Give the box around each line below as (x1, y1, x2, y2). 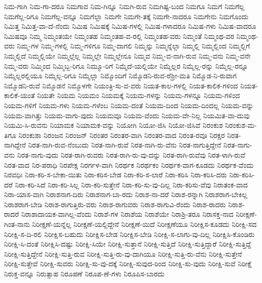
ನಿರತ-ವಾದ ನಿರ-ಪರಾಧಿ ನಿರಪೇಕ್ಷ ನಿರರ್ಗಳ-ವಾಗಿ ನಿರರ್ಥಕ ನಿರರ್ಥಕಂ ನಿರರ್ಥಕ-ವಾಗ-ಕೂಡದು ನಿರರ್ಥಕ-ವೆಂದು (4, 159, 254, 170)
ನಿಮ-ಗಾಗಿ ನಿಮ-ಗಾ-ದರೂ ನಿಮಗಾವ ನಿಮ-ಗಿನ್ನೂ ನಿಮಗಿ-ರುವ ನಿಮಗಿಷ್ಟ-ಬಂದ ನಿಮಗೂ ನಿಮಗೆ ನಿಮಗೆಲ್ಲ (4, 1, 245, 11)
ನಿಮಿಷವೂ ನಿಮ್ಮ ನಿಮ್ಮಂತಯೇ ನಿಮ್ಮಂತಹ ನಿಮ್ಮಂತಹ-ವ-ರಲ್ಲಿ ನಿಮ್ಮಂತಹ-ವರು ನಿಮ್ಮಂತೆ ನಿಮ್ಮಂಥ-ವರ (4, 30, 234, 41)
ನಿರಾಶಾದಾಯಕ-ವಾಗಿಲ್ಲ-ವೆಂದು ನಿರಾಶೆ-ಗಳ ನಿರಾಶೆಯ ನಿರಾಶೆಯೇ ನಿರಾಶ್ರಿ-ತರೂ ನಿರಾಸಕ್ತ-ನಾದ (21, 209, 234, 219)
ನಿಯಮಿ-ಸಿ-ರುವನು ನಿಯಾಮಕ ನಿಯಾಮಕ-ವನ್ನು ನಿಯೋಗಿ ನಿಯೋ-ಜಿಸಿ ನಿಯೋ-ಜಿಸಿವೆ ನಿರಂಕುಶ (4, 120, 223, 130)
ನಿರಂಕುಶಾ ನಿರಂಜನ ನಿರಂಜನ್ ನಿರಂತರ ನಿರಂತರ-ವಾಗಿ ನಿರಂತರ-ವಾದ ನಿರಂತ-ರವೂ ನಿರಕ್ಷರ (18, 129, 225, 140)
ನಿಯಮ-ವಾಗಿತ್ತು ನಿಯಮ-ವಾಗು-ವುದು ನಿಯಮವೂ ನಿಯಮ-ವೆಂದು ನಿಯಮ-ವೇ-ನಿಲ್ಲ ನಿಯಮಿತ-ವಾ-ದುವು (4, 110, 250, 120)
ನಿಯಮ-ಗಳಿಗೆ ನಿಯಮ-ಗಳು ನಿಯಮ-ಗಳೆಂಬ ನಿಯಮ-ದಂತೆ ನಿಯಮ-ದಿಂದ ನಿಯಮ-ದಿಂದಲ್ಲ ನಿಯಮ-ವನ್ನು (4, 100, 254, 110)
